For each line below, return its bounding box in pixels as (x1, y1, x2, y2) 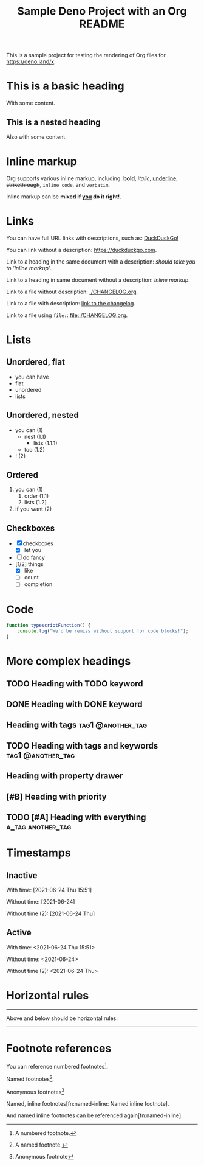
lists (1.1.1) (33, 439, 58, 447)
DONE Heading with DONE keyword (6, 699, 143, 710)
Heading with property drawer (6, 771, 123, 781)
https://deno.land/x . (6, 58, 56, 65)
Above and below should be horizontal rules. (6, 1014, 118, 1022)
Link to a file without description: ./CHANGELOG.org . (6, 288, 138, 295)
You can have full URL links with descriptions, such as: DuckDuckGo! (6, 234, 179, 242)
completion (24, 581, 53, 588)
